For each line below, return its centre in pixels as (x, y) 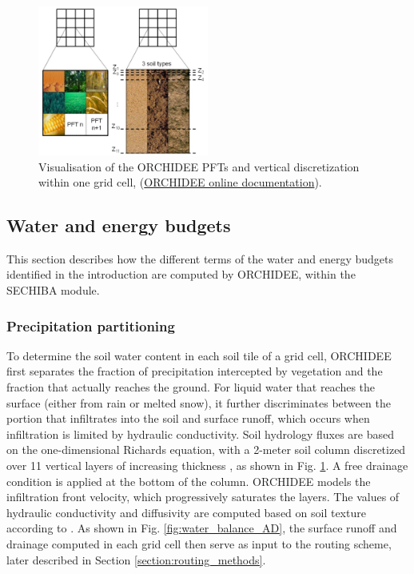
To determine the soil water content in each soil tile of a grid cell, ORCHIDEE (199, 355)
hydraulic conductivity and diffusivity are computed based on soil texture (186, 512)
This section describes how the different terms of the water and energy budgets (200, 258)
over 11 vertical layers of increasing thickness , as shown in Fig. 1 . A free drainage (207, 466)
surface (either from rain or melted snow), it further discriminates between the (199, 402)
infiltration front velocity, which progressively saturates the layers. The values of (203, 497)
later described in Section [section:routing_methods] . (136, 559)
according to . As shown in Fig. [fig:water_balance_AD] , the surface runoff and (202, 528)
